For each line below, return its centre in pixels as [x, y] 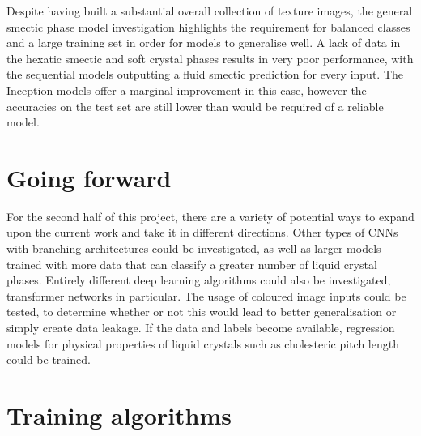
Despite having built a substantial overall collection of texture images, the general [210, 11]
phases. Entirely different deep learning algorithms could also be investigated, [199, 280]
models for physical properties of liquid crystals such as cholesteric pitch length [203, 343]
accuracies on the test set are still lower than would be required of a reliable [195, 106]
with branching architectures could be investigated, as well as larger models [194, 248]
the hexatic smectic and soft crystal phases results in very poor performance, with [210, 58]
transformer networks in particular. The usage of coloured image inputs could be [206, 295]
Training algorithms [119, 415]
